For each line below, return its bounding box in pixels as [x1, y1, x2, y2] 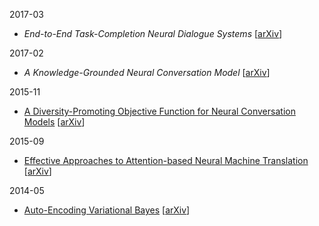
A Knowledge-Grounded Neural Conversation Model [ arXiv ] [23, 67, 271, 78]
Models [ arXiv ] [23, 116, 86, 128]
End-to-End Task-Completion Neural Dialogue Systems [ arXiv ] [23, 28, 283, 39]
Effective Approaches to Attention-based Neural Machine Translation [23, 155, 309, 166]
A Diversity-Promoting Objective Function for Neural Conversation [23, 105, 296, 117]
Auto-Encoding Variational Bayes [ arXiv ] [23, 204, 191, 216]
